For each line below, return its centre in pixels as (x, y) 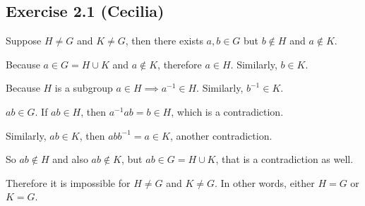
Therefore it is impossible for (68, 182)
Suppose (24, 41)
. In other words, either (264, 182)
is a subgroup (84, 88)
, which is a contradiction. (227, 111)
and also (70, 159)
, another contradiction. (221, 135)
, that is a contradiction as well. (285, 159)
